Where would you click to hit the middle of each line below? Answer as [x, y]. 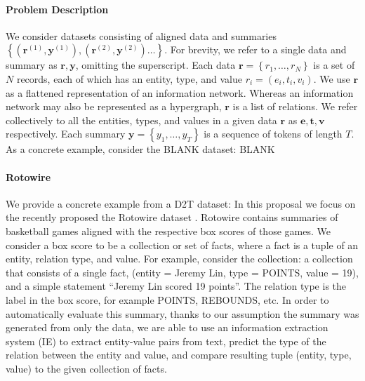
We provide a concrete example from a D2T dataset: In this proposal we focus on [181, 203]
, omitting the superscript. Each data [155, 65]
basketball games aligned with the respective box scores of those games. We [168, 230]
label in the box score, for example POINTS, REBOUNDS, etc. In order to [167, 299]
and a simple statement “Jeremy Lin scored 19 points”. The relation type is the [176, 286]
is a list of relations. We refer [295, 106]
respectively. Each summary [66, 134]
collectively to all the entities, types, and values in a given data [141, 120]
